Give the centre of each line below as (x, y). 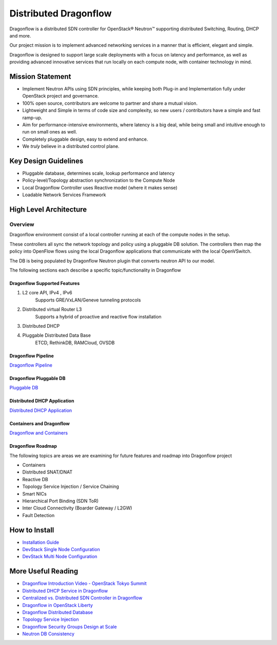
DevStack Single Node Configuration (61, 549)
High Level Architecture (48, 210)
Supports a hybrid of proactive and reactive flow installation (98, 316)
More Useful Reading (44, 571)
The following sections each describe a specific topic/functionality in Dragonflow (95, 270)
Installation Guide (41, 542)
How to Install (32, 530)
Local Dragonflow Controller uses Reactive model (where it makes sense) (100, 187)
